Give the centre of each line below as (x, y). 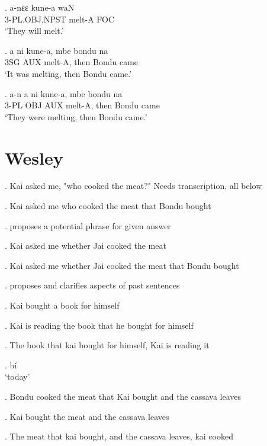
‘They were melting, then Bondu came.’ (76, 116)
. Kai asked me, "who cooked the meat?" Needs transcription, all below (133, 186)
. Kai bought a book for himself (62, 305)
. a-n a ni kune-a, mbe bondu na (64, 93)
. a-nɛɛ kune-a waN (40, 7)
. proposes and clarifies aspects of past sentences (92, 285)
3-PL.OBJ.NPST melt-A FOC (60, 19)
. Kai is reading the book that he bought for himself (99, 325)
